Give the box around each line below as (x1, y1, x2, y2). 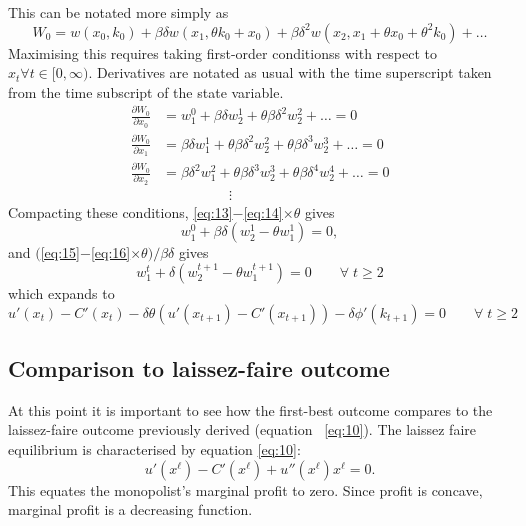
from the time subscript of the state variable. (8, 81, 284, 102)
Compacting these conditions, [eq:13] (8, 201, 233, 222)
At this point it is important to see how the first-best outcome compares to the (8, 399, 493, 420)
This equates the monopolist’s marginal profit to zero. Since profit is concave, (8, 479, 483, 500)
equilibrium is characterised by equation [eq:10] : (8, 438, 301, 459)
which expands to (8, 283, 115, 303)
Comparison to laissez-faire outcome (8, 352, 390, 383)
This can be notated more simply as (8, 2, 229, 22)
